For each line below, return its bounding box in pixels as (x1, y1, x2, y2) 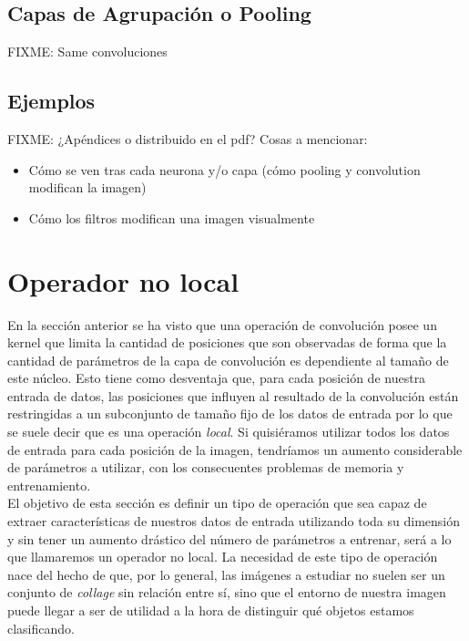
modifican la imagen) (28, 178, 147, 197)
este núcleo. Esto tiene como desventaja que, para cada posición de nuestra (7, 368, 426, 388)
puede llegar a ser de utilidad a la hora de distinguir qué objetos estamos (7, 601, 414, 619)
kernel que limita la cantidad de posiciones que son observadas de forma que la (7, 333, 447, 352)
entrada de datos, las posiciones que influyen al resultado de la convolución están (7, 386, 459, 405)
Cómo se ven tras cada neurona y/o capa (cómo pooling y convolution (28, 160, 421, 179)
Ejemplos (7, 87, 96, 115)
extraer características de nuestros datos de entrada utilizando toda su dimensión (7, 512, 460, 531)
